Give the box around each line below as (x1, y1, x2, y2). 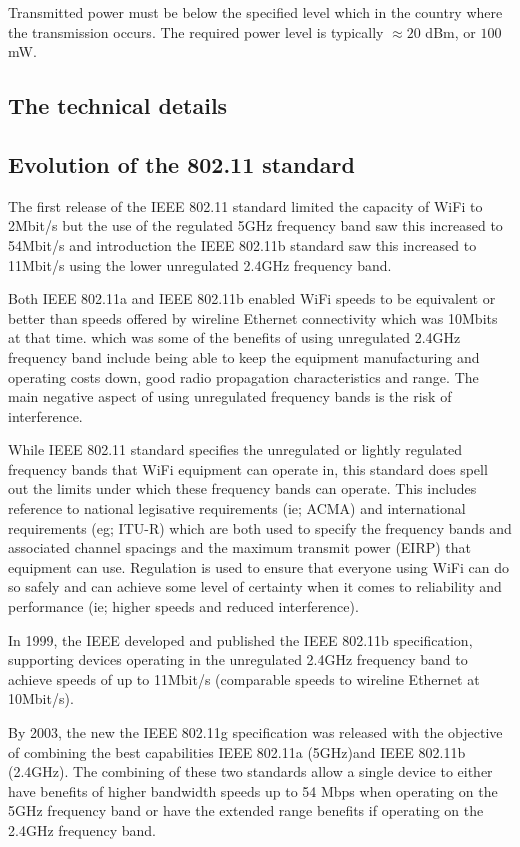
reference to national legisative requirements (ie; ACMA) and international (8, 498, 466, 519)
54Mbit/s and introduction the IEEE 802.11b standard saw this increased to (8, 234, 477, 255)
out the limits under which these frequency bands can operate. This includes (8, 478, 477, 499)
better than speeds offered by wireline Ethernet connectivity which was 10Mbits (8, 307, 498, 328)
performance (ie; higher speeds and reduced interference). (8, 596, 359, 617)
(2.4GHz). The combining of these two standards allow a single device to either (8, 761, 493, 782)
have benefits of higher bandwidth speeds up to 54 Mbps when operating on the (8, 780, 498, 801)
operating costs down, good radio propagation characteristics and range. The (8, 366, 479, 387)
